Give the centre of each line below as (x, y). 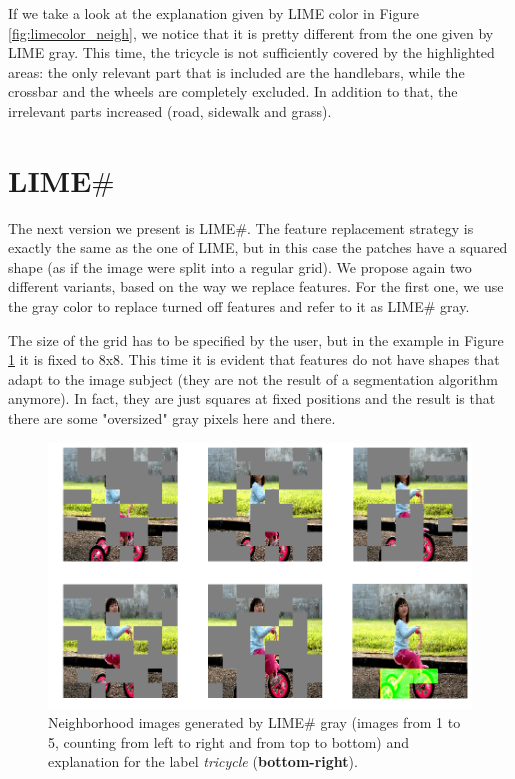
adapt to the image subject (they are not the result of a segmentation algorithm (253, 378)
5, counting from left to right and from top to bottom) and (229, 741)
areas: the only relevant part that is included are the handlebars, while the (236, 71)
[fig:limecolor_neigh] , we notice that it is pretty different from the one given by (251, 32)
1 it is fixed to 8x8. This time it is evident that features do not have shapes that (254, 359)
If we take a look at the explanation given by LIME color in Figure (213, 13)
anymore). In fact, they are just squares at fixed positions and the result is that (252, 398)
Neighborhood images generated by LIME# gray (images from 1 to (254, 722)
